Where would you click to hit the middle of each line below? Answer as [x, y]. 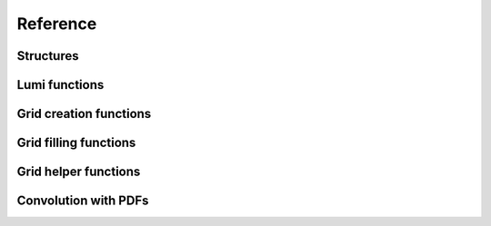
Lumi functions [60, 85]
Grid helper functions [79, 172]
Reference [57, 24]
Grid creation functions [84, 114]
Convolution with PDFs [83, 201]
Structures [48, 56]
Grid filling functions [76, 143]
